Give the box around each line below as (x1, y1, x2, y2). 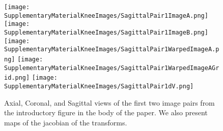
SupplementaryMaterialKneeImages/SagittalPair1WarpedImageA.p (4, 46, 219, 53)
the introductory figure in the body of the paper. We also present (4, 107, 208, 118)
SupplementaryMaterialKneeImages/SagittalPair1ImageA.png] (4, 12, 208, 19)
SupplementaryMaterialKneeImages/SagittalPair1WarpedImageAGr (4, 64, 219, 72)
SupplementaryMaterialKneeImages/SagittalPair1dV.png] (4, 82, 194, 90)
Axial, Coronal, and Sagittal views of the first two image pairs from (4, 97, 215, 108)
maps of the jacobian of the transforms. (4, 117, 127, 127)
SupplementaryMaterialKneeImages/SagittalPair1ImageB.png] (4, 28, 208, 36)
